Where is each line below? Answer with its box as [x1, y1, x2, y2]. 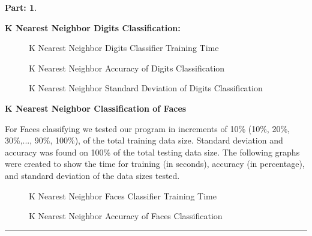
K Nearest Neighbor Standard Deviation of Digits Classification [29, 82, 263, 94]
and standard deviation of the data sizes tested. [5, 169, 180, 181]
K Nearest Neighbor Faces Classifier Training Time [29, 189, 217, 202]
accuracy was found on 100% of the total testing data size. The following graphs [5, 145, 300, 158]
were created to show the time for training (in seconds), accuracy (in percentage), [5, 157, 305, 170]
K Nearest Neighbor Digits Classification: [5, 21, 181, 34]
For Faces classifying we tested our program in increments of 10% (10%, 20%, [5, 122, 290, 135]
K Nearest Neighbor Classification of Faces [5, 101, 187, 114]
